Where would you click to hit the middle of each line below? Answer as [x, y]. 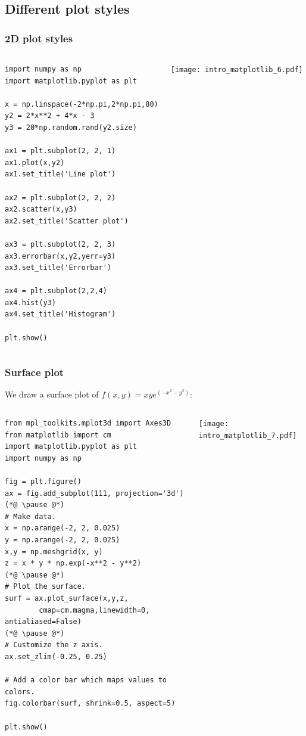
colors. [20, 692]
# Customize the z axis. [54, 645]
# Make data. [30, 516]
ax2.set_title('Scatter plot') [67, 221]
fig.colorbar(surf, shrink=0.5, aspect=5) [90, 704]
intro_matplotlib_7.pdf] [248, 435]
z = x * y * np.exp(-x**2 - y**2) [73, 563]
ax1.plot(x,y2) [35, 162]
